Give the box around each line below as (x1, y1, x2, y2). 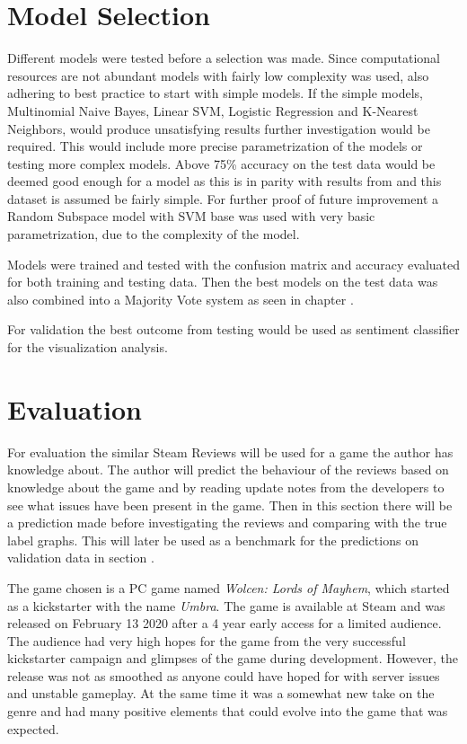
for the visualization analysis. (7, 338, 168, 357)
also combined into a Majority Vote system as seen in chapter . (7, 289, 354, 308)
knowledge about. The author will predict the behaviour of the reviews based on (7, 460, 449, 479)
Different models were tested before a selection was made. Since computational (7, 49, 440, 67)
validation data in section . (7, 548, 154, 567)
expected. (7, 719, 59, 738)
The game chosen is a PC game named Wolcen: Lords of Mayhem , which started (7, 578, 450, 597)
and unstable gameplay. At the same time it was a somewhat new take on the (7, 684, 435, 703)
